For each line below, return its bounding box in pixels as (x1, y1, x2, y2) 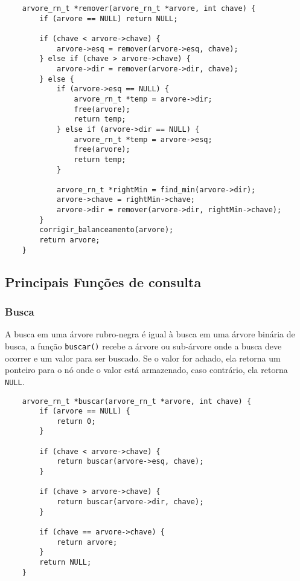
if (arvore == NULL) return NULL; (39, 14, 178, 23)
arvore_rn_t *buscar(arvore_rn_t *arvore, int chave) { (22, 397, 252, 406)
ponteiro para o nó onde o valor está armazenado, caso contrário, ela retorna (5, 363, 288, 376)
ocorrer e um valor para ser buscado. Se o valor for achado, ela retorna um (5, 351, 281, 364)
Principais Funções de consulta (5, 272, 202, 291)
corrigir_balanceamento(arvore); (39, 226, 174, 235)
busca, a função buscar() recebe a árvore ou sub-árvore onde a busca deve (5, 340, 282, 352)
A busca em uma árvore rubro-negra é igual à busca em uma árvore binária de (5, 328, 295, 340)
